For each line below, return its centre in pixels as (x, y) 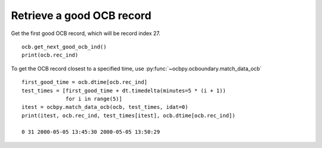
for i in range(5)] (94, 99)
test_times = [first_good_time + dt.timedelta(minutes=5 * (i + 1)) (124, 90)
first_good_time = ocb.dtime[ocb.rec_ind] (85, 82)
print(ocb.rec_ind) (50, 55)
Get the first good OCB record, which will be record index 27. (86, 33)
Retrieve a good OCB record (81, 15)
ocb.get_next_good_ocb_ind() (64, 47)
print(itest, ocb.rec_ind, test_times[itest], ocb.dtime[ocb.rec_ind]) (129, 115)
